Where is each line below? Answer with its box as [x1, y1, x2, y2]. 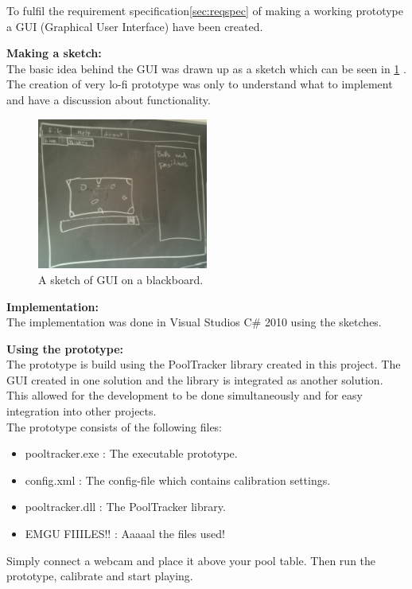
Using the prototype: [6, 340, 123, 357]
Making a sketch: [6, 45, 102, 61]
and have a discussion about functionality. [6, 91, 211, 107]
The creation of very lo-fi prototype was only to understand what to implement [6, 76, 393, 92]
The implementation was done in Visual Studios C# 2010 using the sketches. [6, 314, 382, 330]
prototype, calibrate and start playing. [6, 568, 193, 584]
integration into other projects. [6, 403, 157, 419]
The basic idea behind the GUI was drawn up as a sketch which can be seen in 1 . [6, 60, 406, 76]
